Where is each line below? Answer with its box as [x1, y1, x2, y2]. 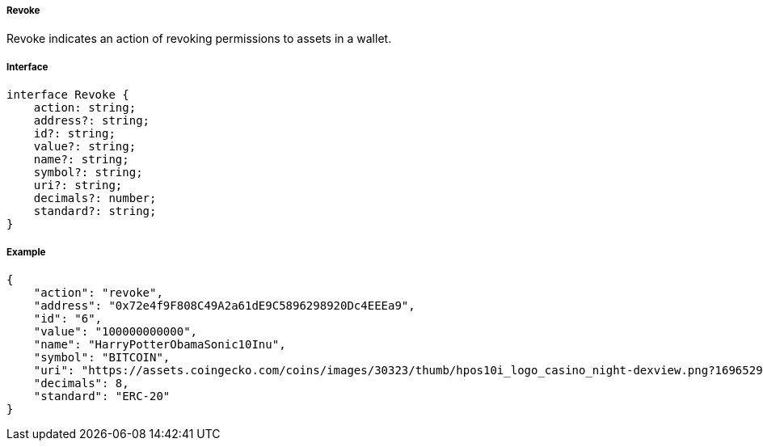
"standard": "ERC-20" [33, 389, 171, 403]
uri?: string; [33, 179, 123, 192]
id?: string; [33, 127, 116, 141]
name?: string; [33, 153, 129, 167]
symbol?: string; [33, 166, 143, 179]
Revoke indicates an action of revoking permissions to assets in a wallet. [6, 32, 392, 46]
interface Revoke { [6, 88, 129, 102]
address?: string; [33, 114, 150, 128]
